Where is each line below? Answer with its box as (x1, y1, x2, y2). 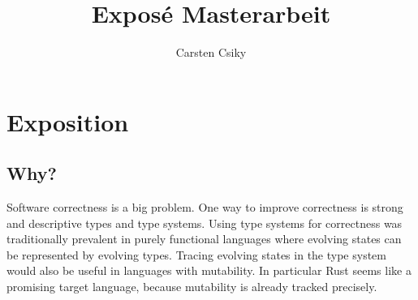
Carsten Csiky (175, 44, 247, 61)
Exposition (6, 105, 129, 138)
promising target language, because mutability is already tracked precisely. (6, 278, 377, 295)
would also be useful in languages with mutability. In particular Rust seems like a (6, 262, 412, 279)
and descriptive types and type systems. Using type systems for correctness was (6, 214, 403, 231)
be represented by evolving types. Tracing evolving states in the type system (6, 246, 386, 263)
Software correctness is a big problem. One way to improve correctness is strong (6, 199, 403, 216)
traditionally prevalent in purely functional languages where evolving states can (6, 230, 402, 247)
